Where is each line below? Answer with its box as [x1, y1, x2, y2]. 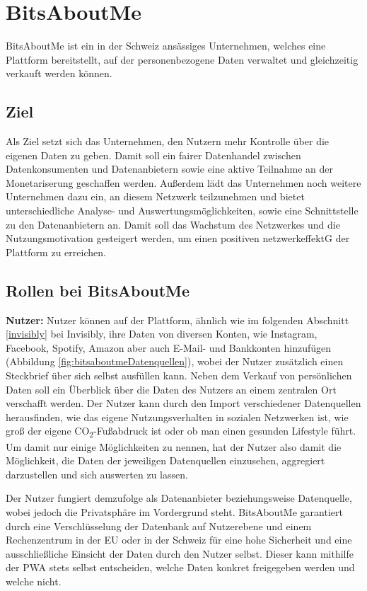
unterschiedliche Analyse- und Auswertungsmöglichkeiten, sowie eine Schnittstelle [6, 203, 359, 218]
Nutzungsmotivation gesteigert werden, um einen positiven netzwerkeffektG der [6, 231, 350, 246]
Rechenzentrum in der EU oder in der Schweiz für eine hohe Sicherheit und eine [6, 532, 352, 547]
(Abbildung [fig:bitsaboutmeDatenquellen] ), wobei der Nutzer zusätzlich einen [6, 354, 344, 369]
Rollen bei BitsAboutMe [6, 279, 190, 301]
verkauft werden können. [6, 66, 112, 81]
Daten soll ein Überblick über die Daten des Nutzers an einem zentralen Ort [6, 381, 337, 396]
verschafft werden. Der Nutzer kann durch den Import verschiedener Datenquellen [6, 396, 361, 411]
